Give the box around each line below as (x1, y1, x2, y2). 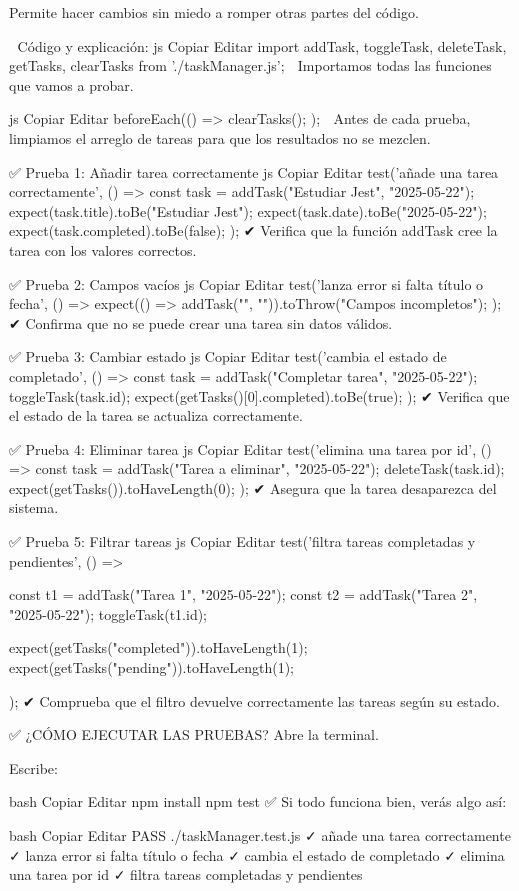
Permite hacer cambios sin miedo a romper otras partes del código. (9, 2, 419, 22)
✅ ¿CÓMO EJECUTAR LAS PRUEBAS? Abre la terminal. (9, 724, 379, 745)
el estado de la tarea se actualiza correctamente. (9, 405, 303, 426)
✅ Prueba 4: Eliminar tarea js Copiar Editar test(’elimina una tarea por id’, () (9, 438, 492, 459)
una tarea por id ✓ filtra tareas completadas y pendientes (9, 864, 363, 885)
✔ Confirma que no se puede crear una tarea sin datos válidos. (9, 312, 393, 333)
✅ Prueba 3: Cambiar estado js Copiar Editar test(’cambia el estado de (9, 346, 447, 367)
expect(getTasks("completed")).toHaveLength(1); (9, 637, 308, 658)
